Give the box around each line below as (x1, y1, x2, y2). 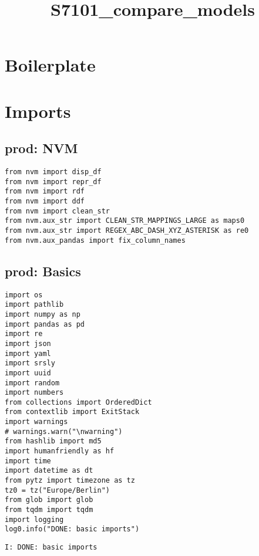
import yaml (5, 349, 51, 358)
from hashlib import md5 (5, 437, 102, 446)
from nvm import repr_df (5, 177, 102, 186)
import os (5, 290, 43, 299)
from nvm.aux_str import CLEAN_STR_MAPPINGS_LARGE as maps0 (5, 216, 245, 225)
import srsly (5, 359, 55, 368)
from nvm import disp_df (5, 168, 102, 177)
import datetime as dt (5, 466, 93, 475)
